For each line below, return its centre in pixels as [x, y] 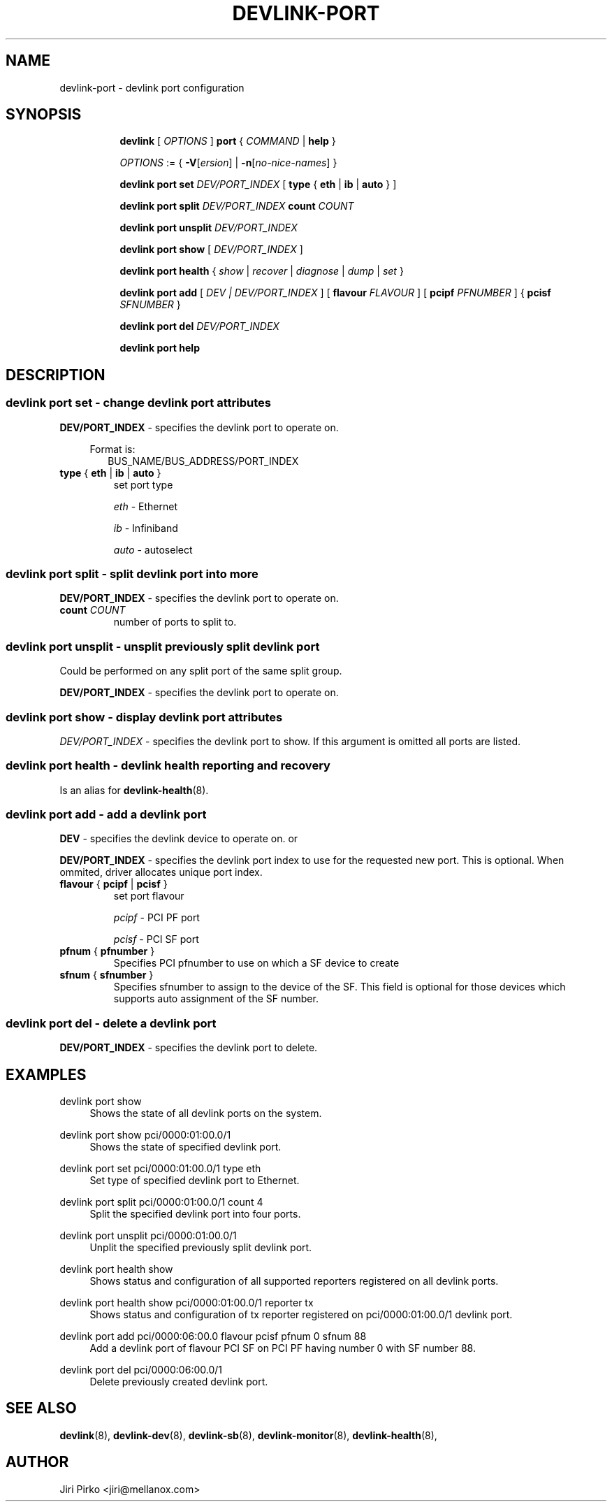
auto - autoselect [153, 549]
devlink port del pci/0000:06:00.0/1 [141, 1370]
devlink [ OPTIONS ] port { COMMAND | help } [228, 141]
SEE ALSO [41, 1408]
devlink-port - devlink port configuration [152, 87]
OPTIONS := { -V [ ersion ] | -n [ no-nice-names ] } [228, 163]
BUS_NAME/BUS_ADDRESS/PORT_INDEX [203, 461]
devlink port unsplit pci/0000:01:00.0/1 [148, 1235]
